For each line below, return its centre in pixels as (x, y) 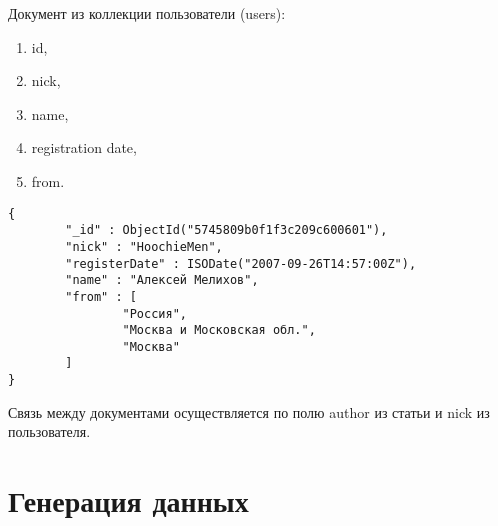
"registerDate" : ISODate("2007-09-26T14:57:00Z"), (241, 263)
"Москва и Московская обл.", (219, 330)
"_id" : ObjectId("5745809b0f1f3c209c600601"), (226, 230)
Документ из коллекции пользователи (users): (147, 13)
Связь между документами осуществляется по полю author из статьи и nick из (249, 411)
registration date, (84, 147)
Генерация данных (128, 500)
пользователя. (49, 431)
